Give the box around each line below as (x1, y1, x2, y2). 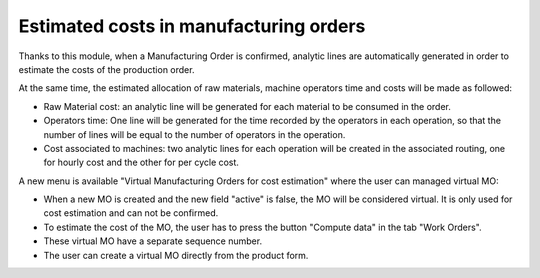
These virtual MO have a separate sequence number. (43, 235, 263, 247)
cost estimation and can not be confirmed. (43, 207, 219, 219)
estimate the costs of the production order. (18, 63, 195, 75)
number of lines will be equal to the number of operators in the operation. (43, 128, 346, 140)
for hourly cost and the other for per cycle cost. (43, 156, 240, 169)
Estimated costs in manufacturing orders (18, 15, 366, 37)
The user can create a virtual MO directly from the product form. (43, 249, 309, 261)
